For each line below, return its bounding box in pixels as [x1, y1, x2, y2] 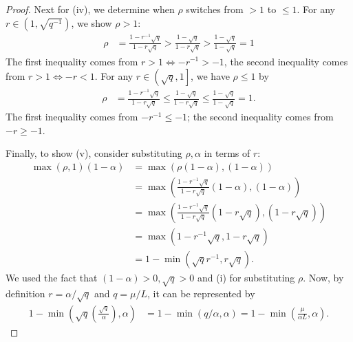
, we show [71, 15, 112, 30]
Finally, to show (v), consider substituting [6, 146, 182, 160]
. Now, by [303, 270, 344, 285]
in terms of [204, 146, 250, 160]
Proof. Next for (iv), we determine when [6, 2, 175, 16]
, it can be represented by [147, 286, 255, 300]
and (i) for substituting [197, 270, 295, 285]
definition [6, 286, 45, 300]
